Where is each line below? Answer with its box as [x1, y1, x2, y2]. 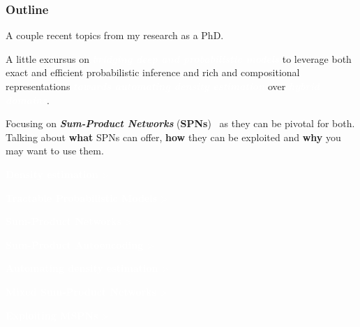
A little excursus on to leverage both [6, 51, 352, 66]
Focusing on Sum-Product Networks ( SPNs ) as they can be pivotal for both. [6, 116, 355, 131]
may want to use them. [6, 143, 104, 158]
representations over [6, 79, 286, 93]
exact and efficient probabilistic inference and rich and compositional [6, 65, 300, 80]
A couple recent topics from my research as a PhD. [6, 28, 224, 43]
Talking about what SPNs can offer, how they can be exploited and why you [6, 129, 341, 144]
